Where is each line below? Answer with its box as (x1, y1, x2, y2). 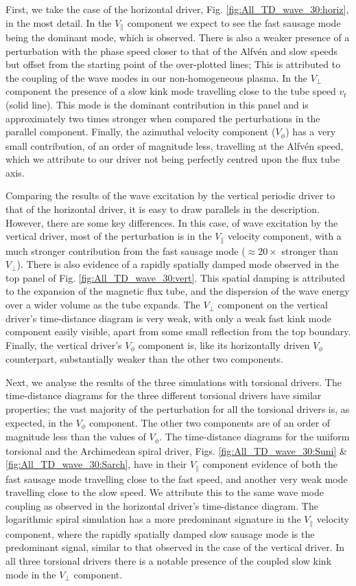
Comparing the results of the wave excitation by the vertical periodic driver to (5, 188, 335, 203)
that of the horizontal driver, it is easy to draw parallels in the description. (5, 202, 320, 216)
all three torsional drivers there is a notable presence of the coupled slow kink (5, 554, 332, 568)
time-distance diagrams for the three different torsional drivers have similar (5, 388, 322, 403)
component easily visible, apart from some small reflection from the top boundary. (5, 324, 351, 339)
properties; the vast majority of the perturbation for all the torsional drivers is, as (5, 402, 350, 416)
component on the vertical (217, 297, 328, 312)
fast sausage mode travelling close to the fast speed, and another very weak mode (5, 471, 348, 486)
